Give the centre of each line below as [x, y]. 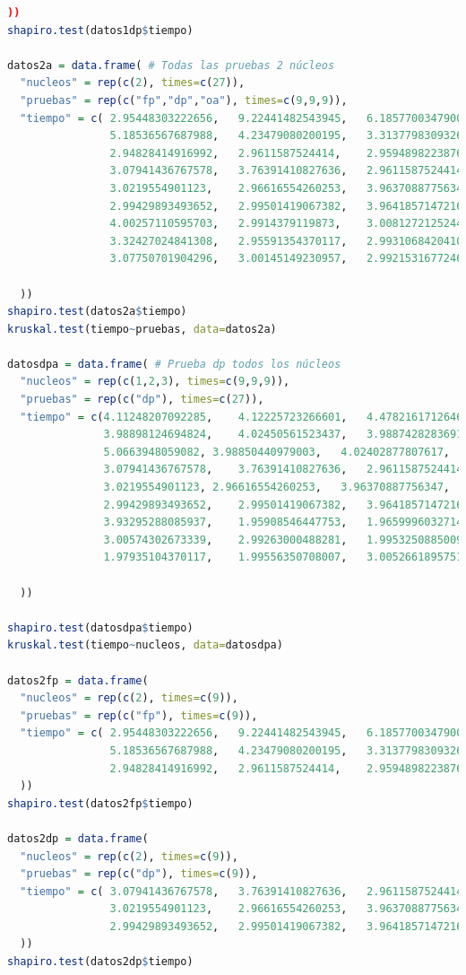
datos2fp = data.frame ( [78, 680]
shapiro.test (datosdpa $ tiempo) [100, 627]
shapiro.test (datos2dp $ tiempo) [100, 962]
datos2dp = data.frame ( [78, 838]
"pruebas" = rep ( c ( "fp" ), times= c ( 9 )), [139, 715]
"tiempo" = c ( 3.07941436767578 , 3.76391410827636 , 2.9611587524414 [242, 891]
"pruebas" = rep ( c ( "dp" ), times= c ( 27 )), [142, 400]
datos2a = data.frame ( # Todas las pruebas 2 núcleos [171, 65]
